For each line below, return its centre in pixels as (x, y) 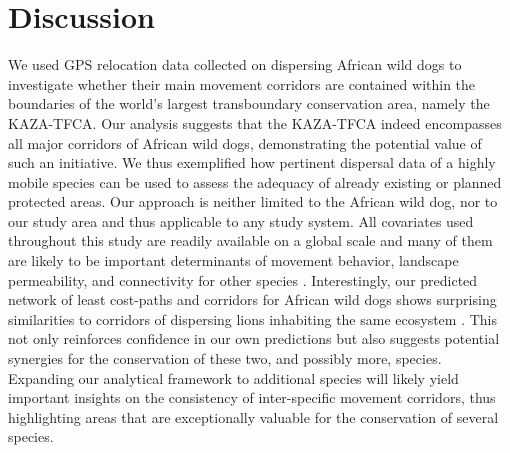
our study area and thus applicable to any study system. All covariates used (241, 220)
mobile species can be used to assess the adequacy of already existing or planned (255, 181)
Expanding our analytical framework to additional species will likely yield (233, 377)
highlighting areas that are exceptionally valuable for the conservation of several (253, 416)
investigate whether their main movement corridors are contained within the (242, 83)
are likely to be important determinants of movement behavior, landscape (233, 260)
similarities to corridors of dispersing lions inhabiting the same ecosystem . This (253, 318)
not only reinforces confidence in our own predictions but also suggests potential (254, 338)
